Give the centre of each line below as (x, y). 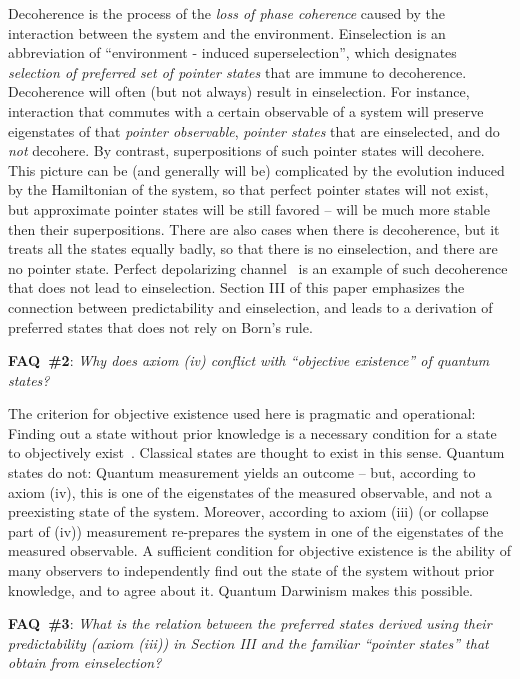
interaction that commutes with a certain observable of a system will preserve (246, 110)
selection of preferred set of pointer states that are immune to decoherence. (237, 71)
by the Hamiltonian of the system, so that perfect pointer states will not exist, (248, 189)
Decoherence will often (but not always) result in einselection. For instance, (239, 91)
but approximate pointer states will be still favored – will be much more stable (249, 208)
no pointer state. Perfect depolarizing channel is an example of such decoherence (258, 267)
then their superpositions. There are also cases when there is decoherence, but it (254, 228)
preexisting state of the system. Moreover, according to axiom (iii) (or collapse (248, 511)
